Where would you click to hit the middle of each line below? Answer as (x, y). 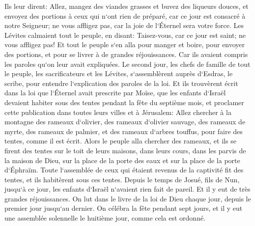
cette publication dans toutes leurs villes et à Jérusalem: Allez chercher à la (118, 112)
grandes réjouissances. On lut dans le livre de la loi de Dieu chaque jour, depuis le (128, 198)
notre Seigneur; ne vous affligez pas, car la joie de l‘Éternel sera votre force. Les (124, 25)
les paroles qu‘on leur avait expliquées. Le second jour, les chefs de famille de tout (127, 64)
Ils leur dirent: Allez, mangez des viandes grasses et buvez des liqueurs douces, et (127, 6)
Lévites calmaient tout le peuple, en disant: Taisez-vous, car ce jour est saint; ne (125, 35)
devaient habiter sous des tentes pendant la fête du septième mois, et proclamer (124, 102)
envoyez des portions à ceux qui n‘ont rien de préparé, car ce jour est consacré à (125, 15)
